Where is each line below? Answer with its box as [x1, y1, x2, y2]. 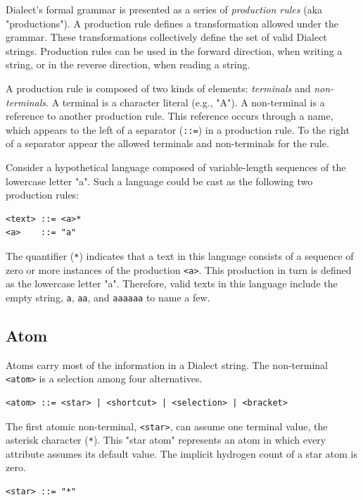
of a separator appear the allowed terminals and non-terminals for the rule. [6, 136, 329, 151]
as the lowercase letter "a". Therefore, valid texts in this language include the [6, 276, 338, 291]
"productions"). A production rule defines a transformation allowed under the [6, 15, 339, 30]
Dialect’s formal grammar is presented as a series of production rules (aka [6, 2, 323, 16]
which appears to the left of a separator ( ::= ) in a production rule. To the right [6, 122, 350, 137]
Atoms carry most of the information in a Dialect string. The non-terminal [6, 357, 328, 372]
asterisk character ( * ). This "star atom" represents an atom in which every [6, 432, 326, 447]
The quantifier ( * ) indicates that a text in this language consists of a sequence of [6, 248, 354, 263]
